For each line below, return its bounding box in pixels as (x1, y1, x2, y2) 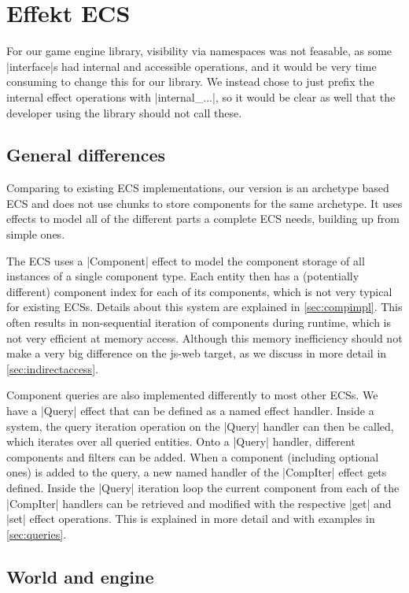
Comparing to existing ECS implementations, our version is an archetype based (6, 180, 389, 196)
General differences (6, 143, 166, 167)
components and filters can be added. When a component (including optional (6, 448, 379, 465)
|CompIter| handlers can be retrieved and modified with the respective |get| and (6, 495, 392, 511)
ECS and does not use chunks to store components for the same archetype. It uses (6, 195, 403, 211)
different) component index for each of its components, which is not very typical (6, 283, 392, 299)
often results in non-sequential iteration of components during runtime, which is (6, 314, 392, 331)
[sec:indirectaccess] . (6, 360, 98, 376)
